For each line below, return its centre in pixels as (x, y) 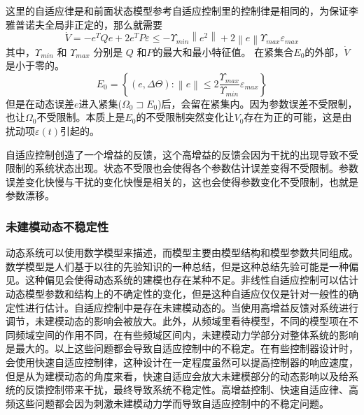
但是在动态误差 (40, 103)
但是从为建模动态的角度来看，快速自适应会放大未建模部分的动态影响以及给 (177, 376)
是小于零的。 (35, 65)
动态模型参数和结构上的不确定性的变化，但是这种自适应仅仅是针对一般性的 (177, 293)
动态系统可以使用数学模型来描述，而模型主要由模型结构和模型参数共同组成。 (182, 253)
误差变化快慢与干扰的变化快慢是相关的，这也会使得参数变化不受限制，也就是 (182, 181)
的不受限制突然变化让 (185, 117)
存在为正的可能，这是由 (298, 117)
